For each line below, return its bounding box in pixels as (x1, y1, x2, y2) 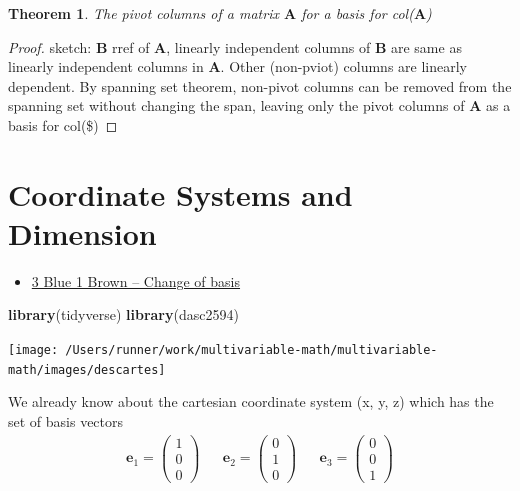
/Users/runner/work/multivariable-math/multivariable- (65, 343, 438, 358)
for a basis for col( (301, 3, 414, 23)
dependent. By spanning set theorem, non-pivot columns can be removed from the (8, 75, 512, 96)
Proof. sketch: (8, 36, 92, 57)
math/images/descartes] (8, 362, 166, 377)
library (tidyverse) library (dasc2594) (8, 304, 239, 325)
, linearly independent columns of (166, 36, 371, 57)
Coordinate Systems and (8, 173, 353, 214)
